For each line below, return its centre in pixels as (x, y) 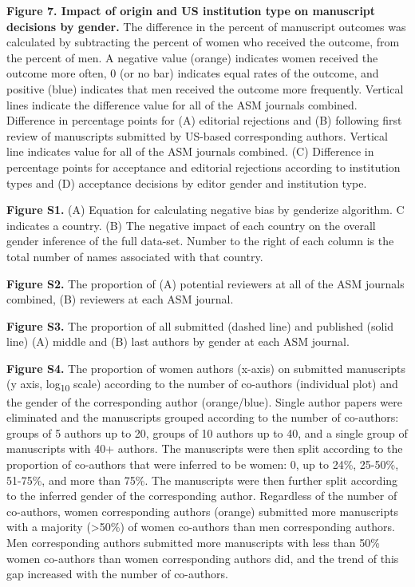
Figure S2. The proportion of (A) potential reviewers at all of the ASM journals (206, 283)
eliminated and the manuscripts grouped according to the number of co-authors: (203, 417)
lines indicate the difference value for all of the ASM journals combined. (182, 104)
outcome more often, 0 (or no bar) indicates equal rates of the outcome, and (193, 73)
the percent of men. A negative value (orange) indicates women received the (192, 57)
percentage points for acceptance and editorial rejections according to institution (204, 167)
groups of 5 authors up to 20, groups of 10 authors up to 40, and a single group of (207, 432)
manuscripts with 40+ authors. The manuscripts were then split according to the (205, 448)
